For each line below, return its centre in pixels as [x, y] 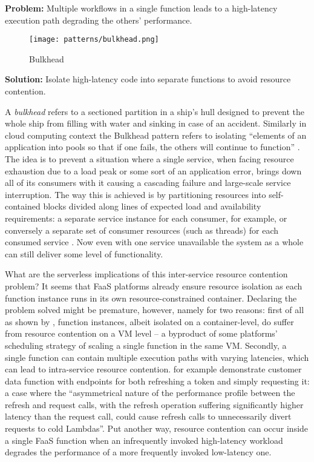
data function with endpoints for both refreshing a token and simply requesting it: [157, 381]
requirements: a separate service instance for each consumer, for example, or [146, 218]
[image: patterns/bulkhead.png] [94, 40]
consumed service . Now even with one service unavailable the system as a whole [154, 242]
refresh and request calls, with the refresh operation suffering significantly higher [154, 404]
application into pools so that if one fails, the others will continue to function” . [152, 147]
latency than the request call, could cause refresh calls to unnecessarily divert [148, 416]
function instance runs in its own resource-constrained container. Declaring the [151, 298]
